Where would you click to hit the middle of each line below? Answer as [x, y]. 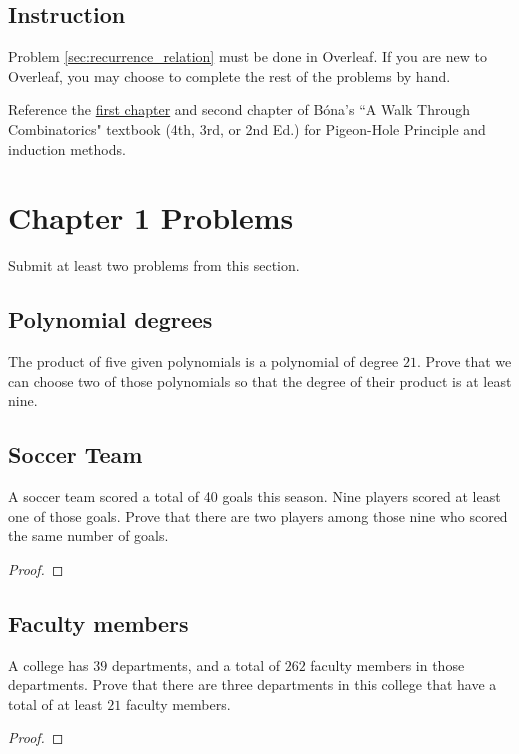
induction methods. [67, 148]
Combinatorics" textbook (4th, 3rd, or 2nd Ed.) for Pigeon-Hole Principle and [247, 128]
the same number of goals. [88, 535]
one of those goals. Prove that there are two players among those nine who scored [258, 515]
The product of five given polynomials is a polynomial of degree [203, 361]
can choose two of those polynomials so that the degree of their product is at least [260, 380]
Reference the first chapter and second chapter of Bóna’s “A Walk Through [239, 109]
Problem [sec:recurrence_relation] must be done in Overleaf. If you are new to [247, 56]
